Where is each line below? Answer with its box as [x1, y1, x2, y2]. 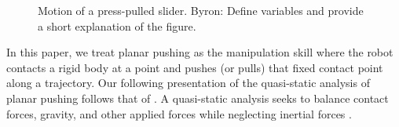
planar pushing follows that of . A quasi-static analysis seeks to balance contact [6, 89, 389, 106]
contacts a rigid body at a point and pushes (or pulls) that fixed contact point [6, 59, 383, 75]
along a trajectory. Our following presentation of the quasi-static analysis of [6, 74, 370, 91]
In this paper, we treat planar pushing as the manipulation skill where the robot [6, 44, 394, 60]
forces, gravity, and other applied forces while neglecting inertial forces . [6, 105, 352, 122]
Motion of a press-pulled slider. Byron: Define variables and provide [38, 2, 364, 18]
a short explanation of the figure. [38, 17, 196, 34]
